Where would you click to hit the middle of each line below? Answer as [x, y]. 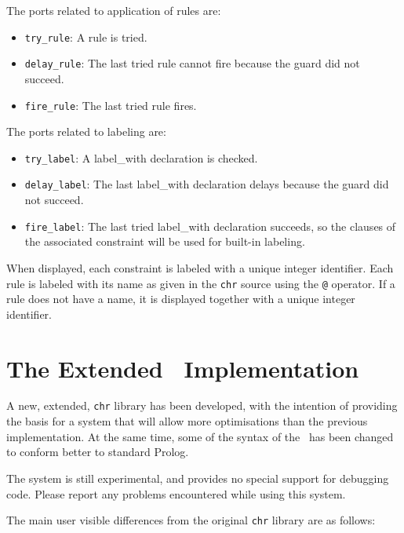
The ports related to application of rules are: [114, 10]
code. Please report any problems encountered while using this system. [176, 493]
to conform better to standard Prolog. [98, 452]
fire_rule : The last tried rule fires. [111, 105]
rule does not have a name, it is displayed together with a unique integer [181, 299]
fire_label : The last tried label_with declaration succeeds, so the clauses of [210, 226]
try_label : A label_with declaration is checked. [141, 157]
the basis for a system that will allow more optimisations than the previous [187, 421]
